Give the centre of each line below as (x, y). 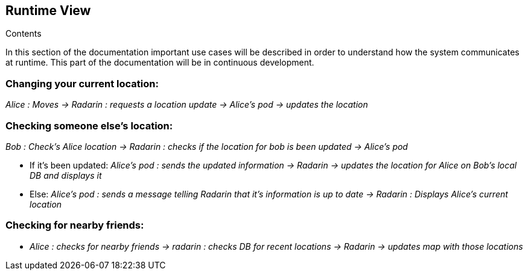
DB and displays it (66, 175)
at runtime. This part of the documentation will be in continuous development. (160, 63)
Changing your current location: (82, 83)
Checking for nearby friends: (75, 225)
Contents (24, 34)
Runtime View (48, 11)
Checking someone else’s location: (89, 125)
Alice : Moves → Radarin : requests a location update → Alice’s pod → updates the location (187, 105)
